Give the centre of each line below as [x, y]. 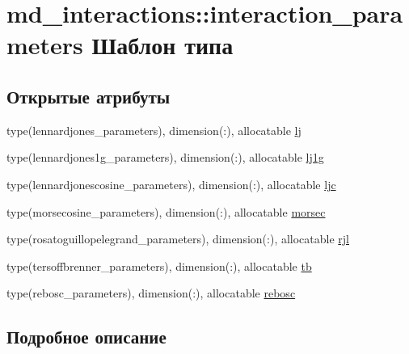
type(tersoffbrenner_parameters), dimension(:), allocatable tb [159, 265]
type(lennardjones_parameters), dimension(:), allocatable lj [154, 130]
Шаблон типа [162, 45]
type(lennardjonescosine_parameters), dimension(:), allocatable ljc [171, 184]
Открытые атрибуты [89, 96]
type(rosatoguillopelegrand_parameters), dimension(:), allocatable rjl [178, 239]
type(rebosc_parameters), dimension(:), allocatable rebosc [151, 293]
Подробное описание [86, 337]
